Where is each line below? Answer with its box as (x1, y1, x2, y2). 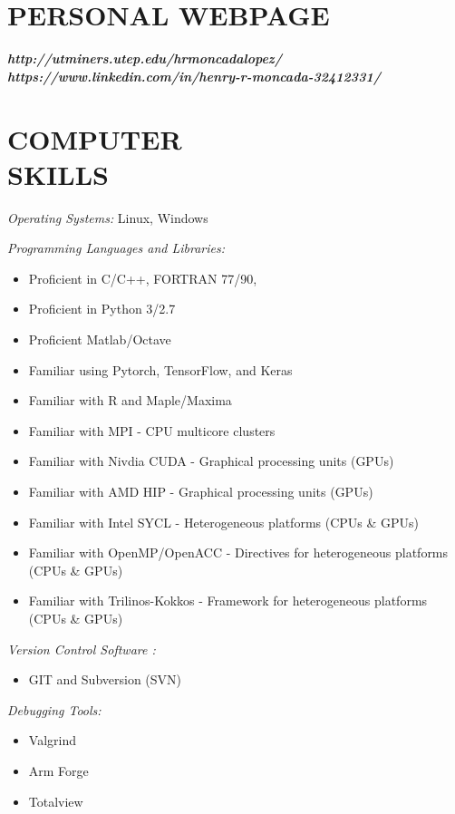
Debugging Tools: (7, 700, 102, 719)
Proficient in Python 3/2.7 (28, 299, 176, 318)
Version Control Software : (7, 639, 156, 658)
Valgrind (28, 731, 76, 750)
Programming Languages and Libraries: (7, 238, 225, 257)
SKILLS (7, 155, 109, 192)
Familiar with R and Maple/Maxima (28, 391, 232, 410)
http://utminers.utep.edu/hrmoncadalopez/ (7, 49, 282, 68)
